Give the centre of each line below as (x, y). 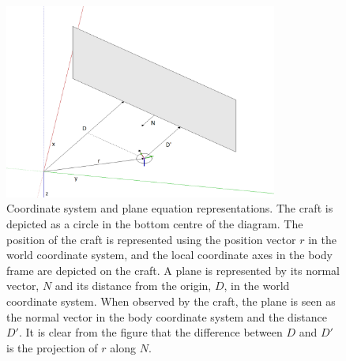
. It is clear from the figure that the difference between (150, 332)
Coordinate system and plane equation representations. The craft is (170, 208)
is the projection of (52, 347)
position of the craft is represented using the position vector (151, 239)
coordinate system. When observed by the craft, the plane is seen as (171, 301)
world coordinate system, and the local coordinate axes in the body (169, 255)
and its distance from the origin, (133, 286)
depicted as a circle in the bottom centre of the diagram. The (155, 223)
